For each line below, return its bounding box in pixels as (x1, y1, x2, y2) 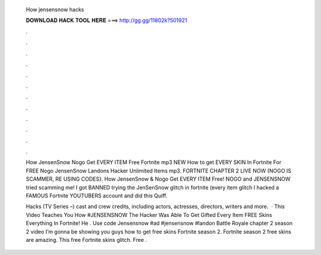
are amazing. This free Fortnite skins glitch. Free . (26, 236, 147, 243)
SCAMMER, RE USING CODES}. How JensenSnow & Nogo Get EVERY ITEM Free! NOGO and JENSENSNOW (26, 175, 291, 182)
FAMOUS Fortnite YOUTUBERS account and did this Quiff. (26, 192, 168, 199)
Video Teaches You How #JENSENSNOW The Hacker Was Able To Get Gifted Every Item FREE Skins (26, 211, 273, 218)
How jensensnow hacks (26, 6, 84, 13)
